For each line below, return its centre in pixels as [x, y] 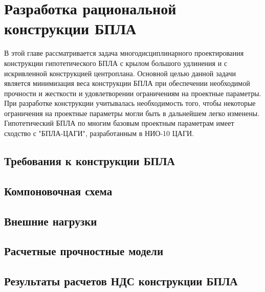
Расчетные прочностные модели [84, 251]
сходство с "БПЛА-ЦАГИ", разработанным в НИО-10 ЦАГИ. [99, 133]
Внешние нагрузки [51, 221]
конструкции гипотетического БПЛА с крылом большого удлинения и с [116, 63]
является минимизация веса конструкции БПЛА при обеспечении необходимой [127, 83]
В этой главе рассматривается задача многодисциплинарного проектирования [124, 53]
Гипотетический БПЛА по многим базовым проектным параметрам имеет [119, 123]
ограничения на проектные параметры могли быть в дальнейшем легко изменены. [132, 113]
